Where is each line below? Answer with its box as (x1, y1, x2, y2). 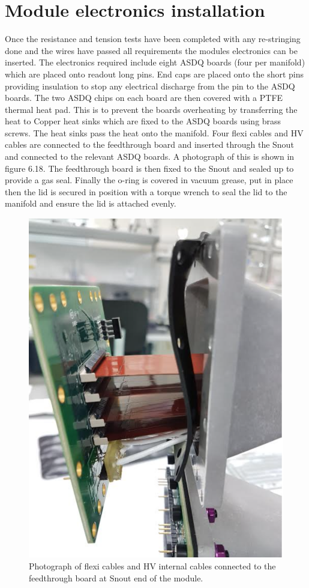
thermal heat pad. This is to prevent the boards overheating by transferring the (5, 103, 298, 115)
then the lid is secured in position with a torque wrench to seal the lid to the (5, 185, 287, 198)
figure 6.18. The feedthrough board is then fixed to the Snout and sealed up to (5, 162, 294, 174)
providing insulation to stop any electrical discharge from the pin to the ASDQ (5, 79, 295, 92)
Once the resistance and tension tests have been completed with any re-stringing (5, 32, 301, 45)
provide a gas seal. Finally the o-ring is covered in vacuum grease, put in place (5, 174, 293, 186)
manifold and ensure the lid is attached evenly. (5, 197, 176, 210)
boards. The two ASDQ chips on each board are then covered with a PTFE (5, 91, 283, 104)
